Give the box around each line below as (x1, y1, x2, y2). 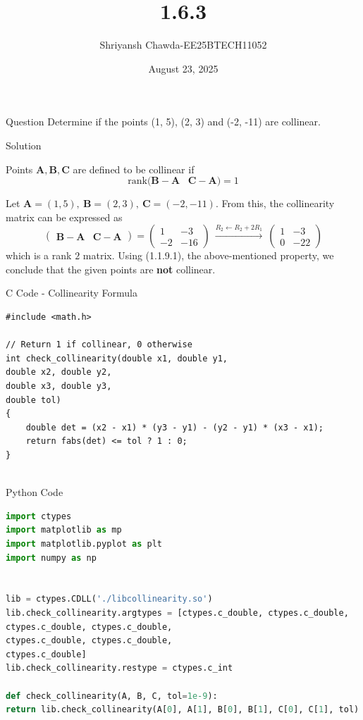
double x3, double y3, (6, 381, 112, 392)
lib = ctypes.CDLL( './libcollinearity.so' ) (6, 594, 213, 604)
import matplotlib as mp (6, 525, 122, 535)
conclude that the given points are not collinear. (6, 261, 216, 276)
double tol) (6, 395, 61, 405)
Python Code (6, 485, 63, 499)
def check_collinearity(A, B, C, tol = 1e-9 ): (6, 690, 218, 701)
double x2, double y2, (6, 367, 112, 378)
